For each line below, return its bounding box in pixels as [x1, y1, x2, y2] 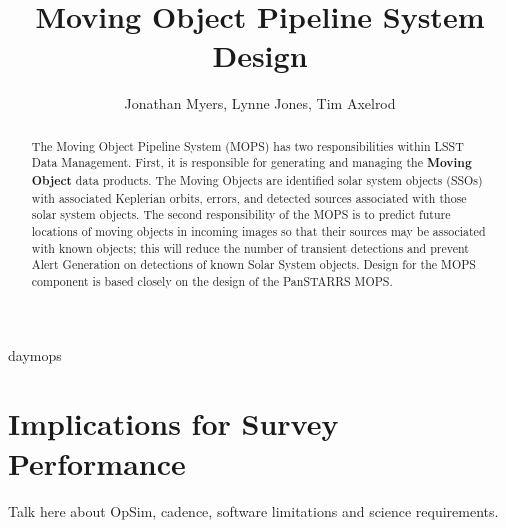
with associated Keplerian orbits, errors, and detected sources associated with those [31, 189, 467, 206]
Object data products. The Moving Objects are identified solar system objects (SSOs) [31, 172, 483, 190]
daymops [8, 344, 62, 365]
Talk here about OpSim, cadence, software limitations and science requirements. [8, 500, 499, 521]
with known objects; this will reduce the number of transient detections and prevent [31, 239, 469, 256]
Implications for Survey [8, 403, 339, 444]
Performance [8, 442, 186, 483]
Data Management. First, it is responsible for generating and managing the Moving [31, 154, 472, 172]
